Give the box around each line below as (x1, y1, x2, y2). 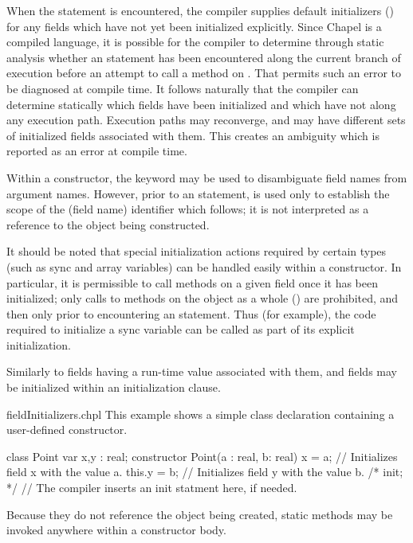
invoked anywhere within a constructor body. (6, 522, 226, 538)
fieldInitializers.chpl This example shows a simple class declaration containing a (6, 405, 395, 422)
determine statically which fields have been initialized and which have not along (6, 96, 396, 112)
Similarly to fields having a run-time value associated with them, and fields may (6, 363, 397, 380)
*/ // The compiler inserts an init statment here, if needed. (6, 479, 297, 496)
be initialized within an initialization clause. (6, 379, 221, 396)
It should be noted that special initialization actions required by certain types (6, 243, 387, 260)
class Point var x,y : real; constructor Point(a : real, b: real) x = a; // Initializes (6, 447, 398, 464)
